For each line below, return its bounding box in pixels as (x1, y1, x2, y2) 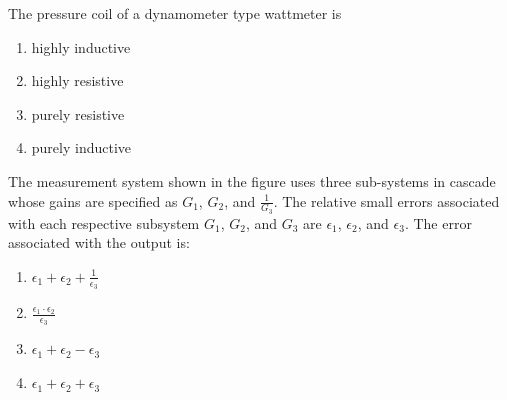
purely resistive (31, 103, 125, 124)
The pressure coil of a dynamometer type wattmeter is (8, 3, 342, 23)
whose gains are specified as (8, 190, 178, 211)
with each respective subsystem (8, 212, 200, 233)
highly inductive (31, 36, 131, 57)
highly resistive (31, 70, 124, 91)
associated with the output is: (8, 232, 190, 253)
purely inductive (31, 137, 132, 158)
